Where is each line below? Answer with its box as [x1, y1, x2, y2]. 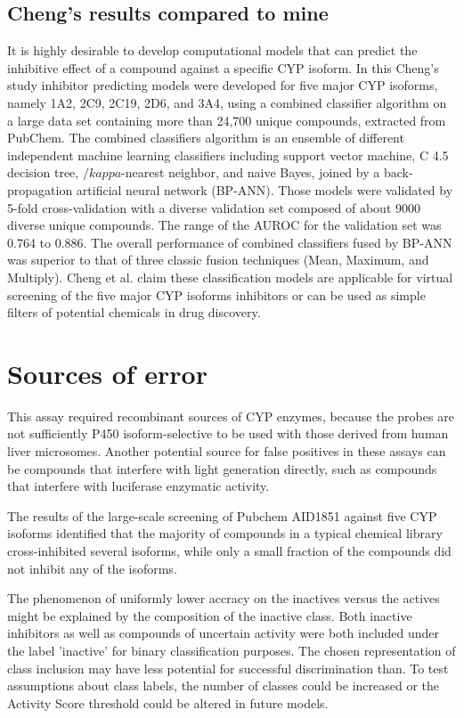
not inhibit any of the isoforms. [7, 559, 177, 577]
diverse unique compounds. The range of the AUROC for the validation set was [7, 216, 442, 234]
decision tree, [7, 163, 79, 182]
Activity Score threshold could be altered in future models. [7, 693, 329, 712]
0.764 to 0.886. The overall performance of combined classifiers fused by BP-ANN [7, 233, 452, 251]
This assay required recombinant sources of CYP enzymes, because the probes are [7, 406, 454, 425]
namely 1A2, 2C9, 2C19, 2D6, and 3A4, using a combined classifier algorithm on [7, 93, 447, 111]
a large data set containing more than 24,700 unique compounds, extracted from [7, 110, 446, 129]
